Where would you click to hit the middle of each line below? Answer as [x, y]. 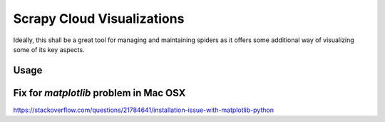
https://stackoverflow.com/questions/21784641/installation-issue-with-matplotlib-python [144, 110]
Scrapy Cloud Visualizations [99, 19]
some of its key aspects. [49, 49]
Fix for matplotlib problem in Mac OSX [99, 93]
